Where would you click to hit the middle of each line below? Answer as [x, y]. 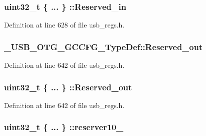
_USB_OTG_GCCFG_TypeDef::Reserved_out [103, 46]
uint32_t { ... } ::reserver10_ [64, 127]
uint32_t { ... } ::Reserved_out [68, 87]
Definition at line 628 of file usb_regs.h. [64, 25]
